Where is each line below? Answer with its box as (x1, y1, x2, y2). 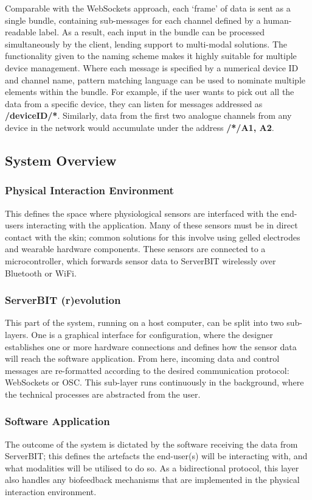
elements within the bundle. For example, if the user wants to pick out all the (5, 85, 294, 98)
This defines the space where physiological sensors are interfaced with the (5, 206, 279, 219)
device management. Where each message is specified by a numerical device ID (5, 61, 299, 74)
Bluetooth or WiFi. (5, 266, 77, 279)
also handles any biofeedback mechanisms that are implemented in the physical (5, 473, 300, 486)
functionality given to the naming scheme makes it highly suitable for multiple (5, 49, 297, 62)
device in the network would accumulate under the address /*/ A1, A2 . (5, 121, 274, 133)
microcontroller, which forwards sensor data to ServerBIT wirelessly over (5, 254, 276, 267)
